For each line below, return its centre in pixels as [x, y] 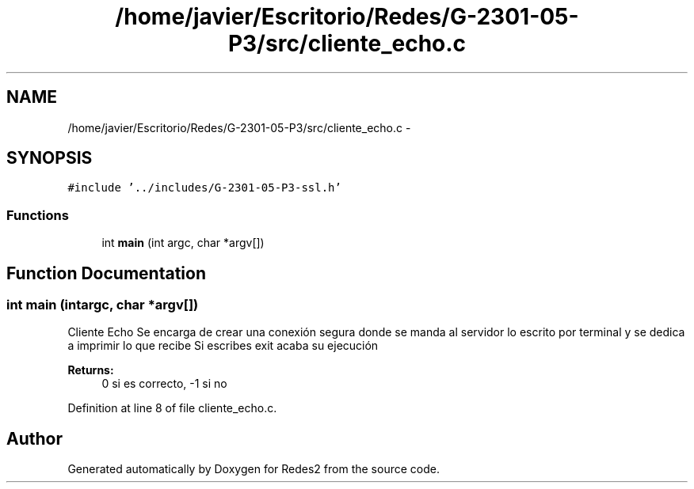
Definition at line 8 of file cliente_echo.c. [172, 408]
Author [34, 438]
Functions [38, 215]
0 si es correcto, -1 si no [164, 384]
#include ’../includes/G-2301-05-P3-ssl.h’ [204, 188]
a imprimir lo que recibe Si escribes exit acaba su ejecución [223, 346]
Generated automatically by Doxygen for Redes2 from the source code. [254, 469]
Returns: [91, 370]
